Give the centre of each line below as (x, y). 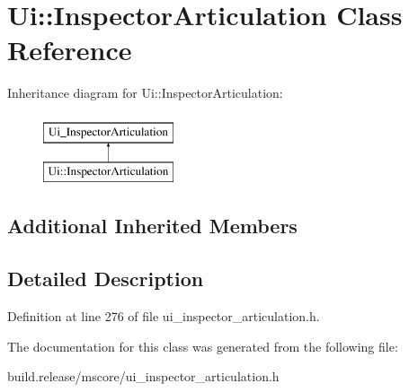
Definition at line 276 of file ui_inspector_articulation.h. (164, 316)
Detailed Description (106, 279)
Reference (70, 50)
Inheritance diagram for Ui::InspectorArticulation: (145, 93)
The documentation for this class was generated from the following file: (203, 346)
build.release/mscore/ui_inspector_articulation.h (143, 376)
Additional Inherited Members (152, 226)
